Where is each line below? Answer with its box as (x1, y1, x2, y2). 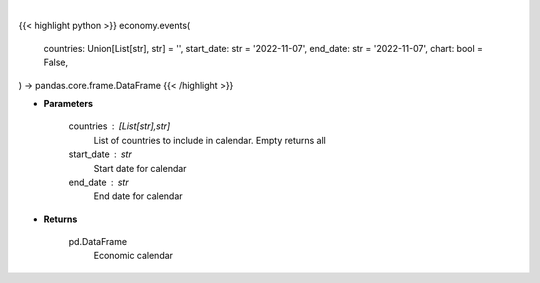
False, (43, 56, 69, 69)
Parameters (43, 97, 94, 109)
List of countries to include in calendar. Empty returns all (93, 134, 327, 146)
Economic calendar (93, 250, 174, 262)
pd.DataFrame (68, 236, 128, 248)
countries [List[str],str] (68, 120, 171, 132)
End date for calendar (93, 190, 184, 202)
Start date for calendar (93, 162, 187, 174)
